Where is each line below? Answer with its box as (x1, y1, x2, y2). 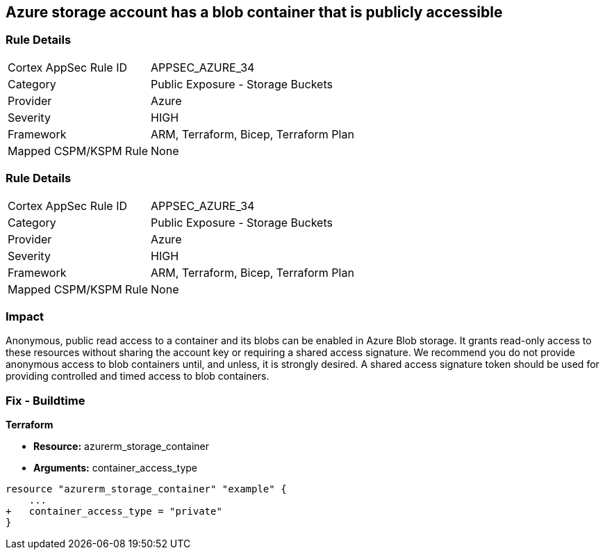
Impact (6, 309, 44, 323)
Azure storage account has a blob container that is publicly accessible (6, 3, 503, 21)
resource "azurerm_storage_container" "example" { (6, 483, 287, 495)
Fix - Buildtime (6, 393, 85, 408)
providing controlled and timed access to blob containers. (6, 370, 270, 383)
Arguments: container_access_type (33, 462, 197, 474)
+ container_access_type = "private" (6, 506, 222, 517)
